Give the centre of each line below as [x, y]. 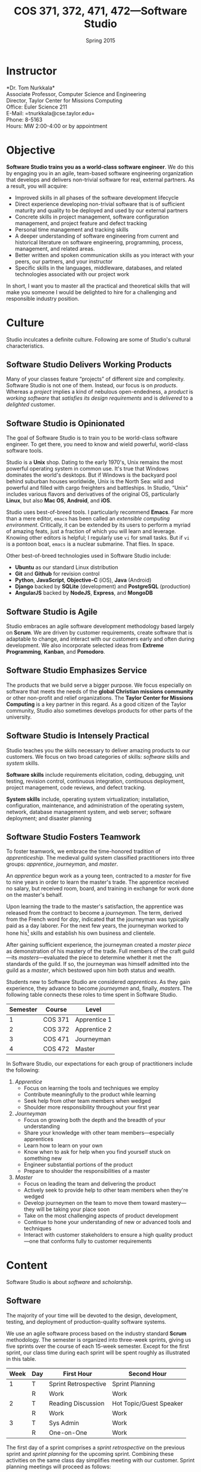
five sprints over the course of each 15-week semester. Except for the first [98, 1346]
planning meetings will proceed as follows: [59, 1467]
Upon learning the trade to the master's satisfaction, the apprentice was [95, 906]
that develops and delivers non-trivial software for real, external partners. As [100, 179]
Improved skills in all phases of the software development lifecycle [97, 198]
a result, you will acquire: [37, 186]
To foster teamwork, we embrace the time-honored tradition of [83, 851]
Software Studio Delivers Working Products [89, 364]
